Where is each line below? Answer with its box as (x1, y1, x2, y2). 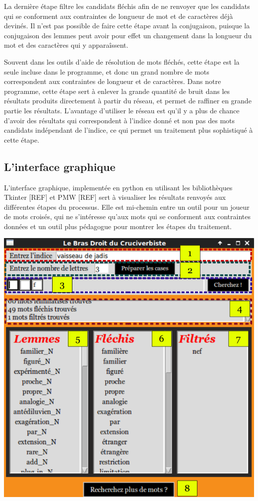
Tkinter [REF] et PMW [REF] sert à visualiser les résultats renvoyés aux (4, 192, 226, 202)
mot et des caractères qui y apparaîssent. (4, 40, 129, 50)
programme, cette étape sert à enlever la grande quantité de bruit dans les (4, 85, 230, 96)
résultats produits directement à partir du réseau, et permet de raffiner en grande (4, 95, 252, 106)
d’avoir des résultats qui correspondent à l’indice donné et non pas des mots (4, 115, 235, 125)
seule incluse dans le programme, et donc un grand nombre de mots (4, 66, 209, 77)
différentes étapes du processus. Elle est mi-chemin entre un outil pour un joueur (4, 201, 250, 212)
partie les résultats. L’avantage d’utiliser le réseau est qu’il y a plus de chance (4, 105, 240, 115)
